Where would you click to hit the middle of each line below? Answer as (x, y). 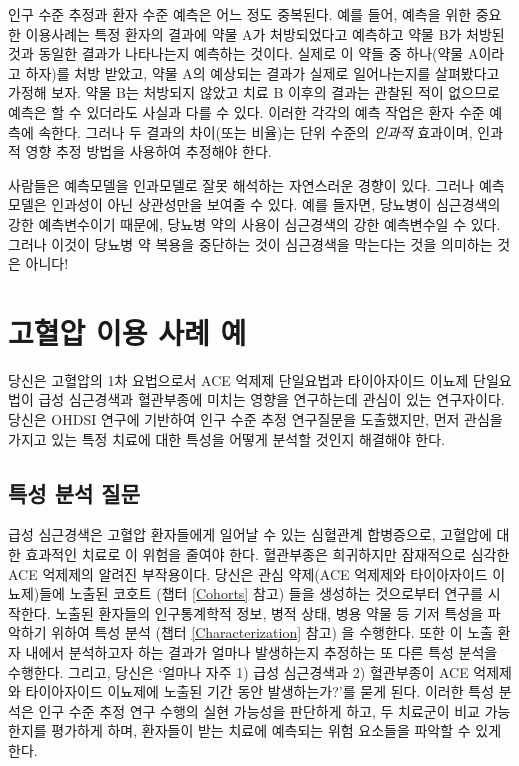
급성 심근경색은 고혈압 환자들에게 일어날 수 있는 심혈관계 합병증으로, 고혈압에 (250, 534)
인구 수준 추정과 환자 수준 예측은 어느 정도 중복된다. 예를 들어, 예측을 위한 (240, 14)
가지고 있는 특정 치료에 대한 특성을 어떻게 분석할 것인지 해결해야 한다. (226, 438)
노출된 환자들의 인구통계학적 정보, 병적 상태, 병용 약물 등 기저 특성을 (269, 612)
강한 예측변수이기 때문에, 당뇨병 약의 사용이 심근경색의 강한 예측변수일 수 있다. (254, 223)
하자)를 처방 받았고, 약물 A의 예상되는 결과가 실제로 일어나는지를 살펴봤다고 (262, 72)
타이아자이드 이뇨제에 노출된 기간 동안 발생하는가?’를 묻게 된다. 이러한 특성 (260, 691)
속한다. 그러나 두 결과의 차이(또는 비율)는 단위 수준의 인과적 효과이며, (255, 131)
